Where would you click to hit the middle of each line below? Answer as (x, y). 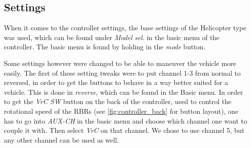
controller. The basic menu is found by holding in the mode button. (105, 47)
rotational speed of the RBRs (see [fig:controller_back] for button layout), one (121, 111)
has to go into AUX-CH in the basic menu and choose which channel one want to (125, 120)
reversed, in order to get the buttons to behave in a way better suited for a (116, 82)
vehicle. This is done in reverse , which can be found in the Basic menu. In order (124, 92)
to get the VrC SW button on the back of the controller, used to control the (118, 101)
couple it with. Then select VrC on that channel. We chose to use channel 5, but (124, 130)
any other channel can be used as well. (62, 139)
